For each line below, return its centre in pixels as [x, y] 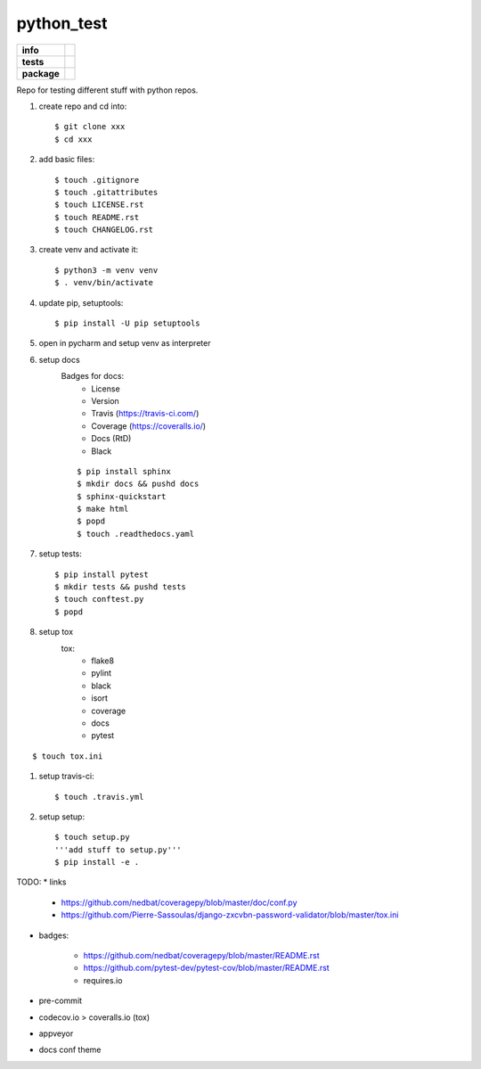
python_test [62, 23]
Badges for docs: [93, 376]
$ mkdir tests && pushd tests [121, 587]
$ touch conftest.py [99, 599]
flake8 [103, 661]
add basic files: [67, 160]
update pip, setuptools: [81, 302]
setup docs [59, 359]
